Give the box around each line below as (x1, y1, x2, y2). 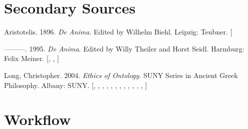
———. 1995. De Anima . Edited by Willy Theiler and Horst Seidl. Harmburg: (4, 43, 244, 53)
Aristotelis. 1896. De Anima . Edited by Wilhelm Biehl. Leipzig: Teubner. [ (4, 26, 232, 37)
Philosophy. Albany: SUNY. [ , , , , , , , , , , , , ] (4, 79, 147, 90)
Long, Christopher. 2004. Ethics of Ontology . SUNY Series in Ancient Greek (4, 69, 238, 80)
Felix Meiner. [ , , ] (4, 53, 59, 63)
